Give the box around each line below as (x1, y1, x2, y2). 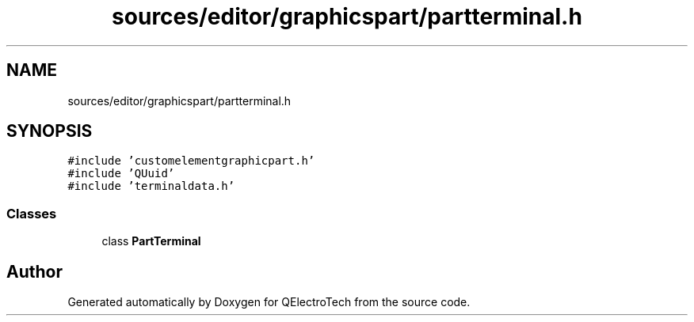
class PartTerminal (101, 234, 201, 248)
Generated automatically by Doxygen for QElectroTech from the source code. (67, 295, 471, 309)
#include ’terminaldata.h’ (67, 180, 235, 193)
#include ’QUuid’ (67, 167, 175, 180)
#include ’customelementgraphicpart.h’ (67, 154, 315, 168)
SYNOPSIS (6, 121, 93, 142)
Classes (6, 205, 57, 222)
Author (6, 261, 63, 282)
